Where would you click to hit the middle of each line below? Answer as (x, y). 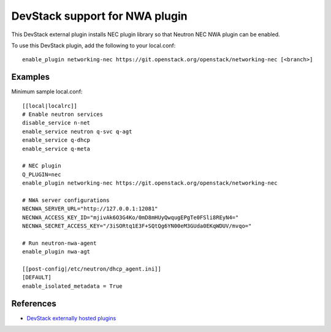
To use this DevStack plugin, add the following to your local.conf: (93, 45)
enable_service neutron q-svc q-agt (77, 131)
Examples (31, 77)
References (34, 303)
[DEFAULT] (37, 277)
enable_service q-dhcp (56, 140)
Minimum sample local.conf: (47, 91)
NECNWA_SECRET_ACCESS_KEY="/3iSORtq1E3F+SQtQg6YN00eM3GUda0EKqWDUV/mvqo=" (137, 226)
